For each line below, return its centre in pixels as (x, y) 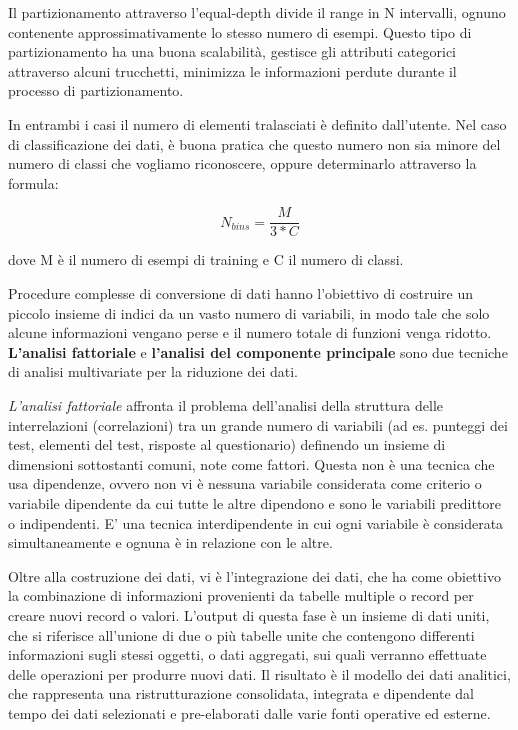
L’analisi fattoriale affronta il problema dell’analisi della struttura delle (226, 404)
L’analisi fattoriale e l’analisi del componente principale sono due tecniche (258, 351)
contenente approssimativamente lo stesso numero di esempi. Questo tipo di (240, 31)
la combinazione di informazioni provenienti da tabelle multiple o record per (241, 595)
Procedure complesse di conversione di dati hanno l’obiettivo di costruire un (241, 293)
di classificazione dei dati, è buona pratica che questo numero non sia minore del (254, 143)
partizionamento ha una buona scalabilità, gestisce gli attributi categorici (232, 51)
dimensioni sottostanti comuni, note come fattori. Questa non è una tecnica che (251, 463)
